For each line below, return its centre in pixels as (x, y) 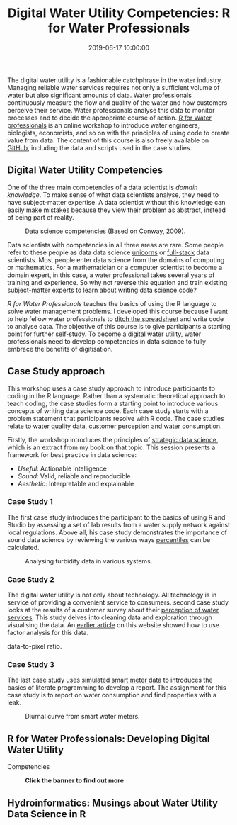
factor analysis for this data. (48, 633)
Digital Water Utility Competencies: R (119, 13)
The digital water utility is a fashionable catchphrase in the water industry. (115, 80)
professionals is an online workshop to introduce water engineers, (104, 125)
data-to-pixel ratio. (35, 646)
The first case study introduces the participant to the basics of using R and (116, 517)
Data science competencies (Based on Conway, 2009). (105, 231)
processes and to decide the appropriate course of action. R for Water (110, 118)
